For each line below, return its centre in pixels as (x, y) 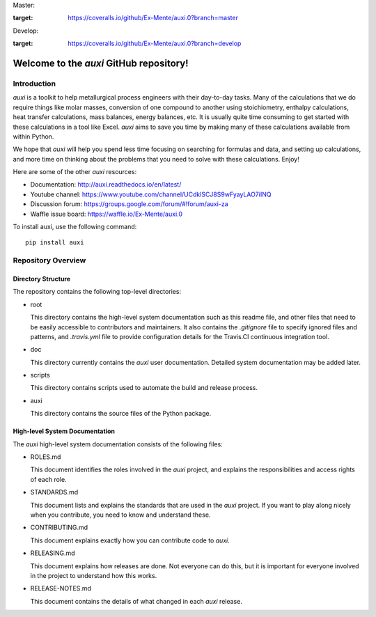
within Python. (33, 136)
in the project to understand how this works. (94, 575)
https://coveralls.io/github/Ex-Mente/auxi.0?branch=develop (155, 44)
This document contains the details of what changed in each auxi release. (136, 601)
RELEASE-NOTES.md (61, 588)
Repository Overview (49, 260)
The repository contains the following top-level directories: (97, 292)
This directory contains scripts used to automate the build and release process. (144, 388)
